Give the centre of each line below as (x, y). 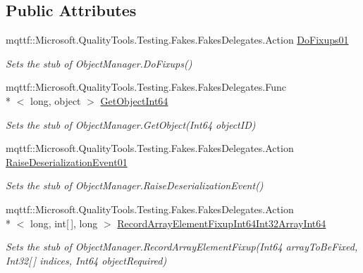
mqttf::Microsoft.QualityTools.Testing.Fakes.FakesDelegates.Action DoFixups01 (177, 40)
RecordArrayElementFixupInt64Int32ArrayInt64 (222, 223)
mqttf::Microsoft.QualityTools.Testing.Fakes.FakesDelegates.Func (146, 87)
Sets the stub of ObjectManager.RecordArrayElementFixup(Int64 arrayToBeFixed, (182, 247)
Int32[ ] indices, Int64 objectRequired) (86, 260)
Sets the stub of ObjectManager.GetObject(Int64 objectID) (131, 124)
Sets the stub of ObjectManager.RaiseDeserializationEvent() (135, 185)
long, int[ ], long (64, 223)
